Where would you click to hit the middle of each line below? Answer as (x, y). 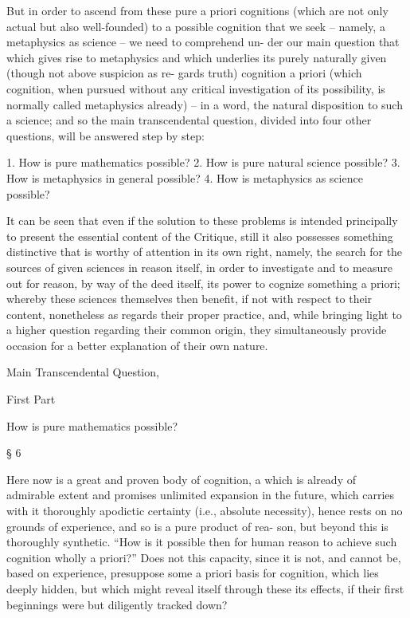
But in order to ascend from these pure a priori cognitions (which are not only (197, 10)
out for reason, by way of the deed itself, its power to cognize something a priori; (203, 283)
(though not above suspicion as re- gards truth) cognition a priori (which (184, 73)
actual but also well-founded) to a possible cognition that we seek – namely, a (196, 26)
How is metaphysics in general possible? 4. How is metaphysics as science (185, 177)
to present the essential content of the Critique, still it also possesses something (200, 236)
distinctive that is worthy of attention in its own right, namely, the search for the (205, 252)
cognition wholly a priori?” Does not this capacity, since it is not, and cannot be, (204, 557)
